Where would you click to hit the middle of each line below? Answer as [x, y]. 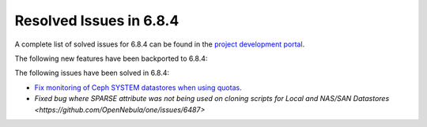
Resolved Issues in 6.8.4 [97, 21]
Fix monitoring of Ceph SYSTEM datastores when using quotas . [138, 88]
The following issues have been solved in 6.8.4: [92, 73]
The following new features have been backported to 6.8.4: [111, 58]
